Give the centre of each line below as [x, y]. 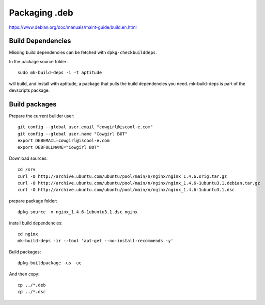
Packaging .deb [41, 13]
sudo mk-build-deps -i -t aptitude [60, 73]
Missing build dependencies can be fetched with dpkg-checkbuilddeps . [83, 52]
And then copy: [24, 274]
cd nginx [28, 234]
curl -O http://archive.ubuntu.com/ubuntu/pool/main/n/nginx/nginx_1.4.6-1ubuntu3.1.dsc [126, 190]
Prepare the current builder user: [42, 116]
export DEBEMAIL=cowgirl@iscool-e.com [64, 141]
